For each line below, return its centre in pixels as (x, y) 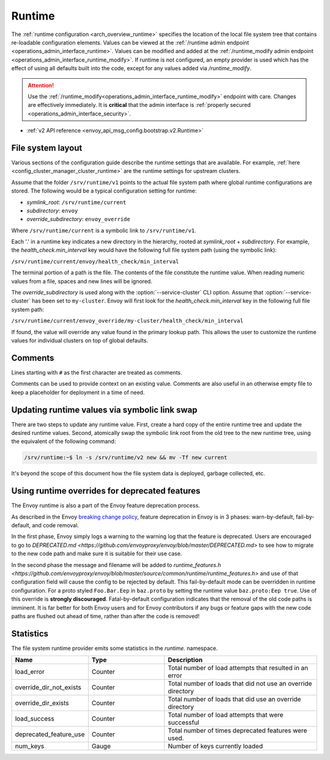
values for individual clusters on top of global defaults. (80, 340)
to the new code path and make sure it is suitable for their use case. (97, 554)
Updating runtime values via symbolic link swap (105, 410)
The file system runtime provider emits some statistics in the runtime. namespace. (115, 648)
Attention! (41, 85)
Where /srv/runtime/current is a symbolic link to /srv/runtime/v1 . (104, 230)
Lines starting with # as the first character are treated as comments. (97, 372)
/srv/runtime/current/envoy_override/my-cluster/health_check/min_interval (127, 321)
